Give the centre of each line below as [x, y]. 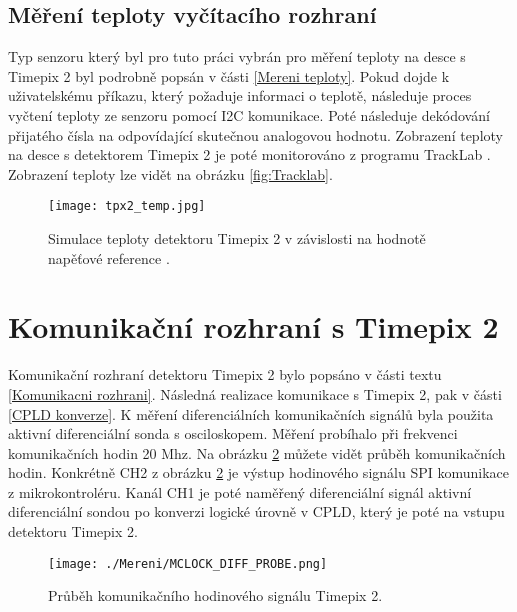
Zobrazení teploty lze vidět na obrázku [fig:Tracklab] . [170, 173]
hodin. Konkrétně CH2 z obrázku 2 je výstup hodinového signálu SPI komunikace [258, 472]
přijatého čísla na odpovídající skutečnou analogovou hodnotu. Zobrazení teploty [255, 134]
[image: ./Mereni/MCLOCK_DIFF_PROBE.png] [188, 563]
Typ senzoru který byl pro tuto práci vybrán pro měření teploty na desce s [237, 56]
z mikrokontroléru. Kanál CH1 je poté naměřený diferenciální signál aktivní [240, 491]
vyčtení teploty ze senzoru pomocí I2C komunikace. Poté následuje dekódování [249, 114]
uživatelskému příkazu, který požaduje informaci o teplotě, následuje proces [240, 95]
